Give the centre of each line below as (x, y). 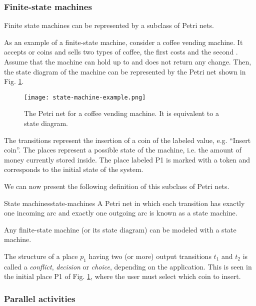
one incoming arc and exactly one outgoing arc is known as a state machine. (121, 213)
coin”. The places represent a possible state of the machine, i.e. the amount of (123, 150)
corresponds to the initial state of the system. (74, 169)
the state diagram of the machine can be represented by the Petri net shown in (125, 71)
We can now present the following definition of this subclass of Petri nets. (117, 186)
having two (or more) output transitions (150, 256)
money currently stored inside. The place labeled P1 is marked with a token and (127, 159)
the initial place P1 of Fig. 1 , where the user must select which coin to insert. (122, 276)
